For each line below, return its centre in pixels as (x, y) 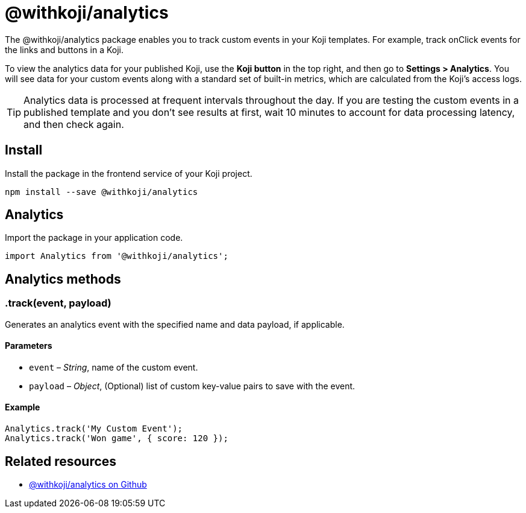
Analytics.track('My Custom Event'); (94, 429)
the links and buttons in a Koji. (64, 49)
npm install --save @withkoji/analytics (102, 192)
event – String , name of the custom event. (114, 367)
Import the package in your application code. (94, 238)
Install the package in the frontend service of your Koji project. (129, 173)
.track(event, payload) (58, 303)
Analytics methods (63, 279)
